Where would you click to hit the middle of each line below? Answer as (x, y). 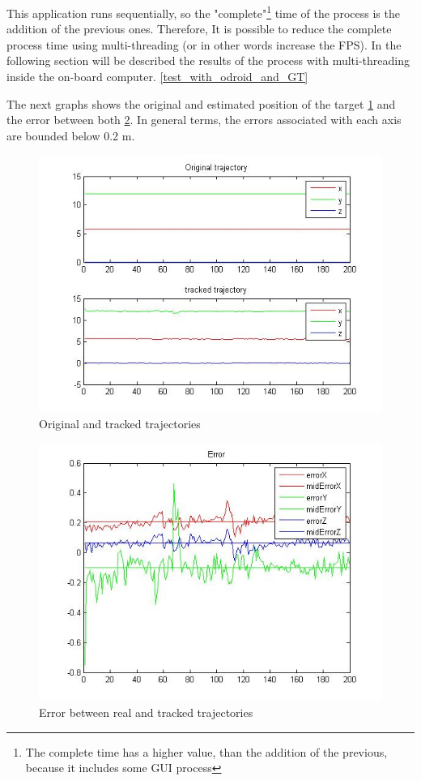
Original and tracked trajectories (120, 424)
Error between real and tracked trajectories (146, 712)
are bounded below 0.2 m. (71, 135)
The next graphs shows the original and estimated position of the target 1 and (201, 103)
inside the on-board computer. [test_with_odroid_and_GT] (157, 77)
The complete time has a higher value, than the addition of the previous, (206, 751)
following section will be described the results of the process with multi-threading (208, 60)
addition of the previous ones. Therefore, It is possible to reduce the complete (199, 29)
